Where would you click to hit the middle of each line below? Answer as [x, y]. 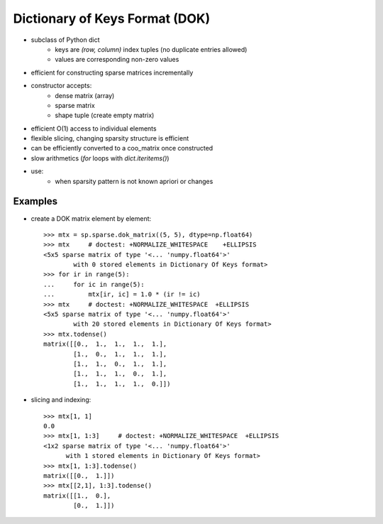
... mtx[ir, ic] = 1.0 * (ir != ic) [122, 294]
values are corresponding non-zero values [117, 60]
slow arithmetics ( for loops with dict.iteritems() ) [100, 158]
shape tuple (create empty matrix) [105, 115]
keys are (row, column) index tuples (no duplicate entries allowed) [151, 49]
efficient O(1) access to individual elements [94, 129]
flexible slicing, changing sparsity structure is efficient [110, 138]
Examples [35, 201]
